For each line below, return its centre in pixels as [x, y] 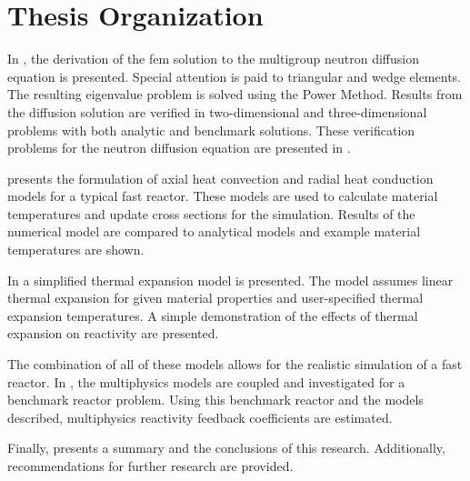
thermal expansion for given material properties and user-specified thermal [215, 298]
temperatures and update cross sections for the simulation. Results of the [211, 213]
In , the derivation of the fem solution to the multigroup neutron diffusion [214, 59]
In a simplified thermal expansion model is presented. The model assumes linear [230, 280]
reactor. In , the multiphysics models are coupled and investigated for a [206, 381]
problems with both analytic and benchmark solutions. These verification [211, 130]
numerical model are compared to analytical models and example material [214, 231]
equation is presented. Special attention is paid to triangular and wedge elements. [234, 76]
